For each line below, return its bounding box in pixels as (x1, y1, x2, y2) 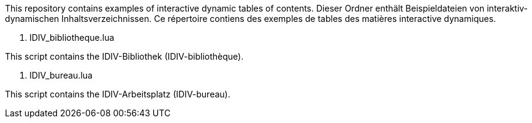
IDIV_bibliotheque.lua (29, 32, 115, 43)
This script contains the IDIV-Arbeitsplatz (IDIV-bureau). (5, 89, 230, 99)
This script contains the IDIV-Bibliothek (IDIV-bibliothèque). (5, 51, 244, 61)
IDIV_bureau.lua (29, 70, 93, 80)
